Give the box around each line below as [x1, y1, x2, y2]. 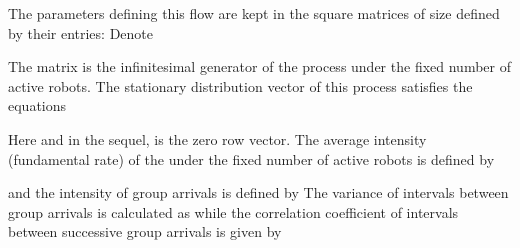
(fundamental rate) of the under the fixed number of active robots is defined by [8, 148, 495, 169]
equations [8, 95, 67, 116]
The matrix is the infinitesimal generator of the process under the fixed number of [8, 56, 511, 77]
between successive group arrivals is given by [8, 221, 282, 242]
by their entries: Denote [8, 22, 154, 43]
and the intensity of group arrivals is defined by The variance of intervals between [8, 182, 509, 203]
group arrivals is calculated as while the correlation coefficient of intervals [8, 201, 459, 222]
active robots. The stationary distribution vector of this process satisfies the [8, 75, 473, 96]
